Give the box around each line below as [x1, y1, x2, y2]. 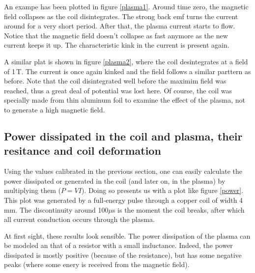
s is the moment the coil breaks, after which [112, 204, 245, 215]
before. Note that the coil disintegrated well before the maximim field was [4, 76, 227, 86]
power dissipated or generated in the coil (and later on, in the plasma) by [4, 175, 226, 186]
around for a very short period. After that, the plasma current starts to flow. [4, 21, 235, 31]
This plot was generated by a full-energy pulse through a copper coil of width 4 [4, 194, 243, 205]
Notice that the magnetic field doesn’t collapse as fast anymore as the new [4, 30, 228, 40]
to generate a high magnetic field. [4, 104, 105, 114]
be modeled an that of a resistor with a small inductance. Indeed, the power [4, 240, 233, 250]
